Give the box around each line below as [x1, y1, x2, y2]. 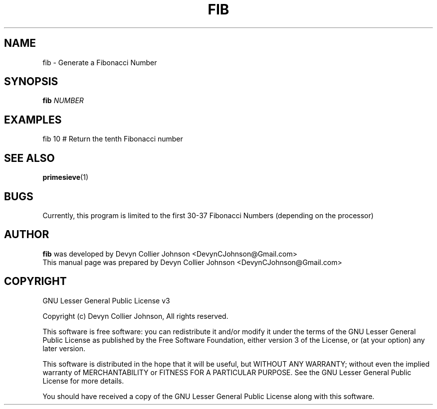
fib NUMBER [42, 96, 84, 105]
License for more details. [42, 376, 124, 385]
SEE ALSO [4, 151, 55, 164]
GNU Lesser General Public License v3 [42, 296, 170, 305]
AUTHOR [4, 228, 49, 241]
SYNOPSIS [4, 75, 58, 88]
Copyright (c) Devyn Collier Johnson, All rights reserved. [42, 311, 228, 320]
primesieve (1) [42, 173, 89, 182]
